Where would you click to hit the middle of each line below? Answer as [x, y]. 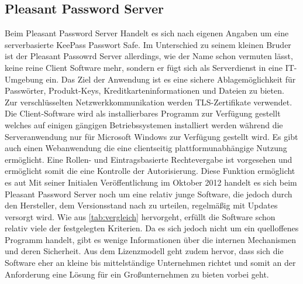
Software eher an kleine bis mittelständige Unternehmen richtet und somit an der [150, 263]
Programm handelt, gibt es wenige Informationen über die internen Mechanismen [150, 239]
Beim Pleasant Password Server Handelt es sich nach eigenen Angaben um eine [147, 33]
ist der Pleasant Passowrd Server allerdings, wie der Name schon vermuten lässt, [149, 56]
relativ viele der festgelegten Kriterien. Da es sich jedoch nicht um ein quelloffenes [152, 228]
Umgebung [24, 79]
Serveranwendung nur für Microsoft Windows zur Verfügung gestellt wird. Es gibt [151, 136]
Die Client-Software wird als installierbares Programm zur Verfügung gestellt [143, 113]
